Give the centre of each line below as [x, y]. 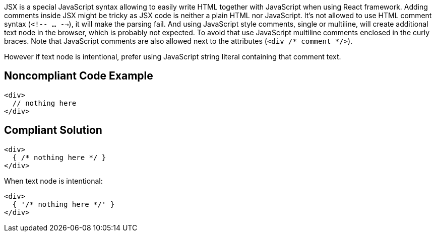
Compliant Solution [53, 130]
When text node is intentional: [53, 181]
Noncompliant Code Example [79, 76]
